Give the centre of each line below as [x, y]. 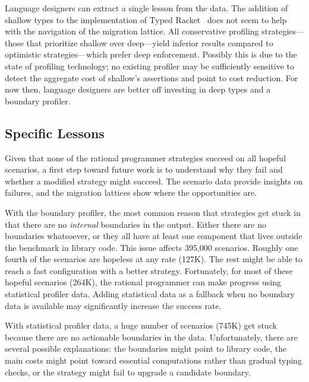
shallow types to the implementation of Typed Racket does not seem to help [146, 19]
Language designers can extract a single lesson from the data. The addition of [146, 8]
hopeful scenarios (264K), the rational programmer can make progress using [143, 282]
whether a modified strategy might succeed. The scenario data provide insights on [154, 181]
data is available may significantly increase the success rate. [113, 305]
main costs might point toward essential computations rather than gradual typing [153, 360]
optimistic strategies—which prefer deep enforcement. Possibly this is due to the [151, 54]
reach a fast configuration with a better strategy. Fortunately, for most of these [149, 270]
